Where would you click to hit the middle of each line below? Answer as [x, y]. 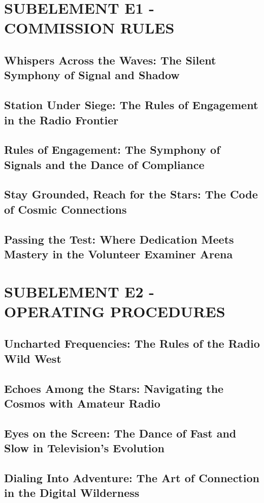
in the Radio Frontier [61, 120]
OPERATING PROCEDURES [115, 311]
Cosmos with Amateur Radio [82, 403]
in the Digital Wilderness [72, 493]
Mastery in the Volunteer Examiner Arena [119, 254]
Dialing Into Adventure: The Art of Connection [132, 477]
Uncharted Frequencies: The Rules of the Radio [132, 343]
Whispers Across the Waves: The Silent [110, 60]
